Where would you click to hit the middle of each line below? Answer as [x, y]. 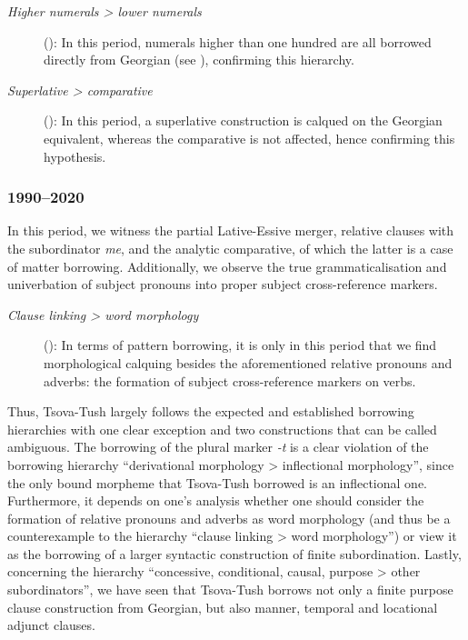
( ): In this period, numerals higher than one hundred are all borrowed [238, 41]
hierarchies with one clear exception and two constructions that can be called [222, 429]
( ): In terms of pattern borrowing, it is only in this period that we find [240, 345]
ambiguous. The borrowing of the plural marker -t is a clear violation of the [218, 447]
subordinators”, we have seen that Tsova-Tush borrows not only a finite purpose [230, 590]
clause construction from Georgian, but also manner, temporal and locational [223, 607]
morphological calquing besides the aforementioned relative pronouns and [248, 362]
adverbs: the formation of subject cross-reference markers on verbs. [230, 380]
